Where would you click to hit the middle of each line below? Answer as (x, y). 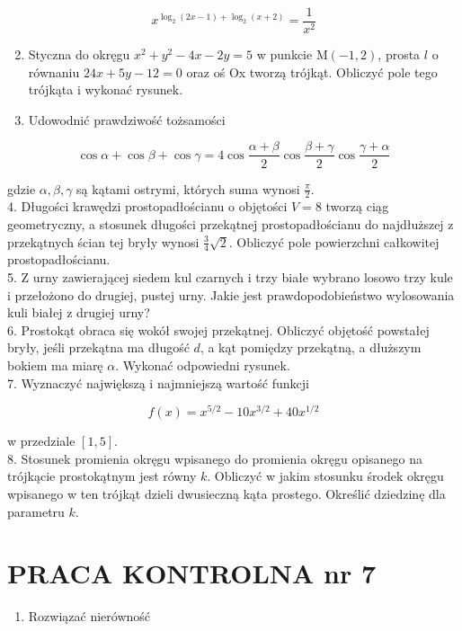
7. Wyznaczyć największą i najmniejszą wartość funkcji (158, 382)
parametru (36, 511)
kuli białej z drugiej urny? (79, 312)
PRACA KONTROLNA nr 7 (192, 573)
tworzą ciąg (357, 206)
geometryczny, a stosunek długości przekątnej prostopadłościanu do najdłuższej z (231, 223)
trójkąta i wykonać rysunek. (106, 89)
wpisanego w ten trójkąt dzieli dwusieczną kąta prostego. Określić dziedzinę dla (227, 493)
